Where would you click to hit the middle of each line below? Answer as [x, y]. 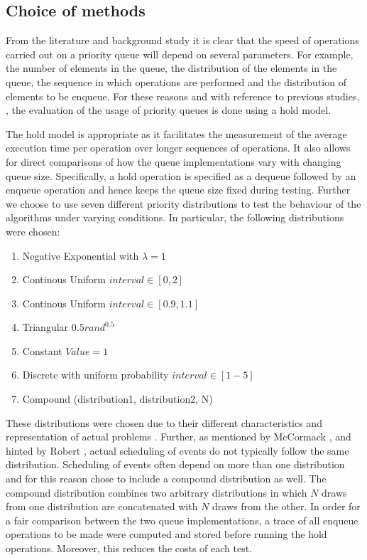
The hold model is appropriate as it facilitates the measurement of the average [176, 133]
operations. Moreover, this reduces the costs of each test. [129, 548]
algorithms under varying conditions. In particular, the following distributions [175, 217]
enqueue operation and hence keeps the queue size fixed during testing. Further [178, 190]
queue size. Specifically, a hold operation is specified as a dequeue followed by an [181, 175]
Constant [42, 350]
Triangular [45, 327]
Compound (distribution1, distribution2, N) [117, 399]
